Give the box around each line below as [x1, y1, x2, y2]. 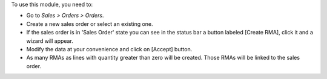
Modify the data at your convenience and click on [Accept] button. [26, 45, 193, 52]
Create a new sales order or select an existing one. [26, 20, 154, 27]
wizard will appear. [26, 37, 74, 45]
